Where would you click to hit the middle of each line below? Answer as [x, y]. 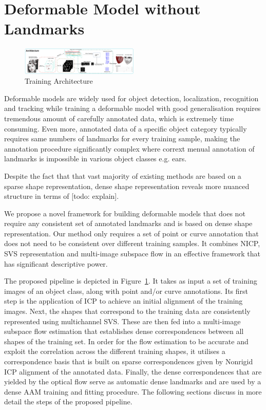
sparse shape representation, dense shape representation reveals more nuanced [127, 186]
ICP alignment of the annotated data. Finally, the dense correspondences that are [133, 371]
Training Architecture [59, 81]
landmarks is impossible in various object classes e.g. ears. [96, 159]
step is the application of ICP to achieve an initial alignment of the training [123, 301]
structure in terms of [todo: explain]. [62, 196]
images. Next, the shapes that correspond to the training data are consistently [127, 311]
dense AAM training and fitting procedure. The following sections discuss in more [133, 391]
